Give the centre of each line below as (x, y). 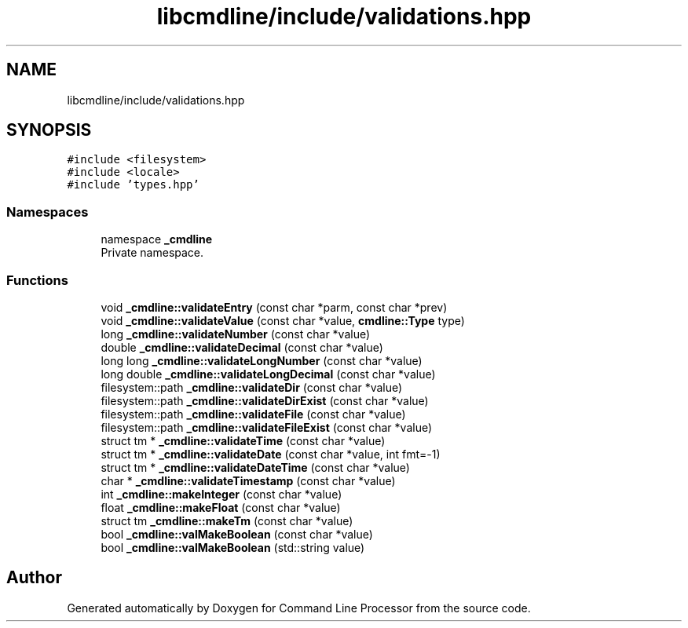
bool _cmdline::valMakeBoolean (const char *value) (237, 534)
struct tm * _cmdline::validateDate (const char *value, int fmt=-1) (271, 454)
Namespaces (48, 212)
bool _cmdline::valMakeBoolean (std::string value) (233, 547)
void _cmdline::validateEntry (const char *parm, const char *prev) (274, 307)
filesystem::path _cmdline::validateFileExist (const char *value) (267, 427)
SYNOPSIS (49, 130)
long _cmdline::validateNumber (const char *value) (236, 334)
